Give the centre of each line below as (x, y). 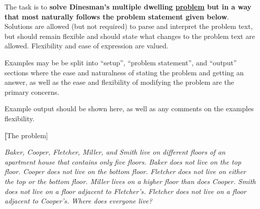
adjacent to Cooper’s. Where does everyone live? (78, 201)
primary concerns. (32, 92)
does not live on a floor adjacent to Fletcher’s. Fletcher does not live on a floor (125, 191)
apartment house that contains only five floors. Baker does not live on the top (123, 161)
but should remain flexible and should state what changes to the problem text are (130, 36)
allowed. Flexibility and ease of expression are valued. (86, 46)
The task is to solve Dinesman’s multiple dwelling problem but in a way (128, 6)
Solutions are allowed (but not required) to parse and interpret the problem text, (129, 26)
